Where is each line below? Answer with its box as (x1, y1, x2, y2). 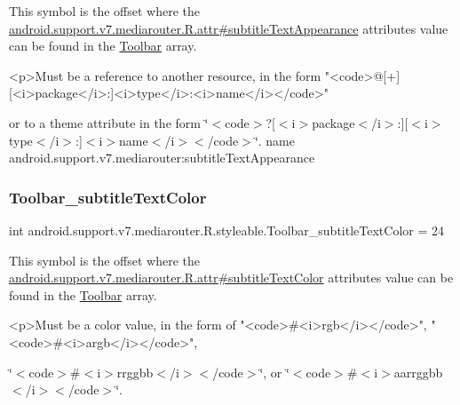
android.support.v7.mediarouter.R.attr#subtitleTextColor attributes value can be (9, 268, 454, 287)
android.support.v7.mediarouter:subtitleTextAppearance (9, 148, 315, 167)
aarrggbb (393, 362, 443, 381)
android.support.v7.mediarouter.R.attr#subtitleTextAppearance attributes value (9, 19, 448, 37)
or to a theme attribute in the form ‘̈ (9, 113, 209, 131)
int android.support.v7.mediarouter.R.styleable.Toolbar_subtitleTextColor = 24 (9, 220, 444, 239)
